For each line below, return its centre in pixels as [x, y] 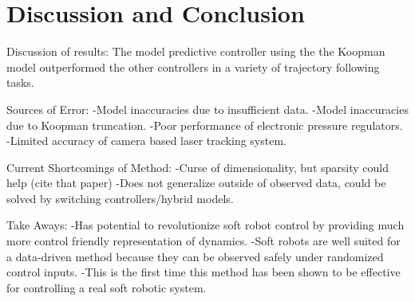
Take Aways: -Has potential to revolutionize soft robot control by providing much [206, 225]
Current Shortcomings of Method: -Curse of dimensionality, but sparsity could [198, 167]
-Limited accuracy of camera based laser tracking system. [146, 141]
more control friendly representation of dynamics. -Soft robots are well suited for [204, 241]
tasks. [20, 82]
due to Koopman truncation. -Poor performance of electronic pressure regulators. [205, 125]
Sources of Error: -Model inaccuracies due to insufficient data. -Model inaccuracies [207, 109]
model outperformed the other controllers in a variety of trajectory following [193, 66]
